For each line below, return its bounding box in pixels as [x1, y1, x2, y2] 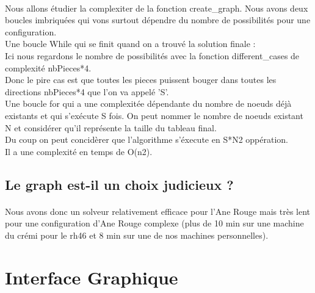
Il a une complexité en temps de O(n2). [5, 145, 153, 157]
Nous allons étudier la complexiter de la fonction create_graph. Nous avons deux [5, 1, 308, 14]
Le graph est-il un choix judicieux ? [5, 175, 234, 194]
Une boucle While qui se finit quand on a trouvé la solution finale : [5, 37, 256, 50]
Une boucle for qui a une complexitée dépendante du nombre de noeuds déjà [5, 97, 292, 110]
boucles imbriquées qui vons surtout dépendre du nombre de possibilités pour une [5, 13, 311, 26]
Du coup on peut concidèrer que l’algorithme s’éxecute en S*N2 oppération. [5, 133, 289, 146]
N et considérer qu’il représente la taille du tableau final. [5, 121, 217, 134]
